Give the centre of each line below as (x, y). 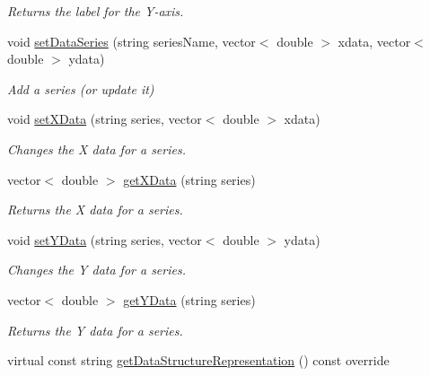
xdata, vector (374, 41)
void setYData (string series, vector (105, 239)
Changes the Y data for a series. (97, 270)
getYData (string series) (189, 299)
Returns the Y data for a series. (95, 330)
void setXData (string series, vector (105, 119)
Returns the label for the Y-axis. (96, 11)
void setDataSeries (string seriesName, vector (132, 41)
